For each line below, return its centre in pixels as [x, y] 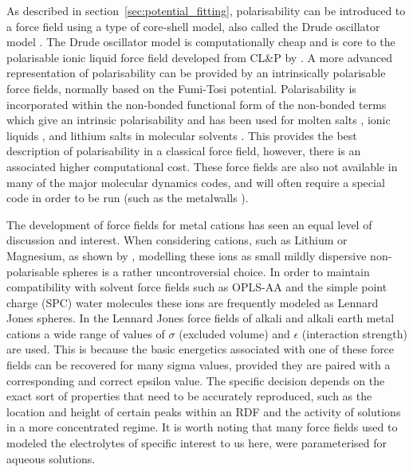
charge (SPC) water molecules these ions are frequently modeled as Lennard [193, 302]
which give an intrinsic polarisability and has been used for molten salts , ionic [199, 120]
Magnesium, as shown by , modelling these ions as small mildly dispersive [187, 255]
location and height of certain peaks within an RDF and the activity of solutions [204, 411]
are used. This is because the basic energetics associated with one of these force [201, 349]
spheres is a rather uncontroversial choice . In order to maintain [216, 271]
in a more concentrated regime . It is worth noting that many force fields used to [202, 427]
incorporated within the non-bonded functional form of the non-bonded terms [197, 104]
